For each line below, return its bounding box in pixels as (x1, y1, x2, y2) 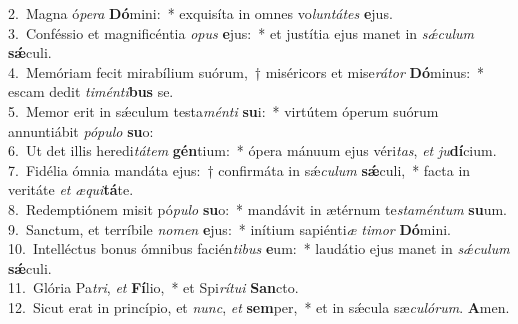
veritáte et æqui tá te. (8, 179, 134, 200)
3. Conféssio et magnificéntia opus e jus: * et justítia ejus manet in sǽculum (8, 22, 475, 43)
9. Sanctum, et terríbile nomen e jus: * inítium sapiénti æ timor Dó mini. (8, 218, 451, 239)
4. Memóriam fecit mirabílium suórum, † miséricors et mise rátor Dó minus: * (8, 61, 485, 82)
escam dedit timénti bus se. (8, 81, 174, 102)
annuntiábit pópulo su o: (8, 120, 154, 141)
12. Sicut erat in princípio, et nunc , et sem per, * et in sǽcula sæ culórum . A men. (8, 296, 510, 317)
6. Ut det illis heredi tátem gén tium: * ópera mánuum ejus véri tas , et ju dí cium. (8, 140, 497, 161)
